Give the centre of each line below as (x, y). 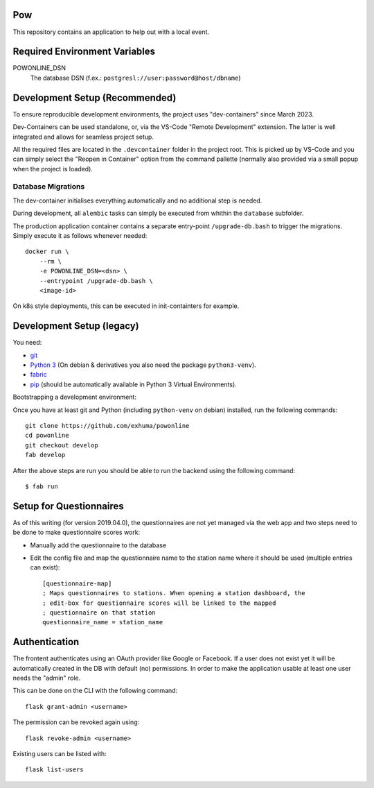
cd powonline (47, 436)
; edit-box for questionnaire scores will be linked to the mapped (159, 603)
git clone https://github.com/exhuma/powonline (107, 426)
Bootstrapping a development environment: (74, 397)
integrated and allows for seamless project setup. (83, 137)
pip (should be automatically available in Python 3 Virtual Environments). (133, 384)
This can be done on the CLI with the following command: (95, 691)
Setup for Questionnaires (68, 506)
